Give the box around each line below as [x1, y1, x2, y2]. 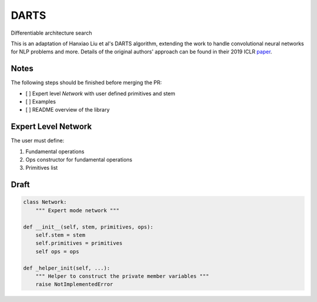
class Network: [23, 199, 67, 206]
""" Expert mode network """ [35, 207, 120, 214]
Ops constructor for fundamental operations [25, 156, 133, 163]
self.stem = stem [35, 232, 86, 239]
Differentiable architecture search [11, 29, 92, 36]
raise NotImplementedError [35, 281, 114, 288]
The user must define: [11, 137, 65, 144]
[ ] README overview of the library [25, 106, 110, 113]
